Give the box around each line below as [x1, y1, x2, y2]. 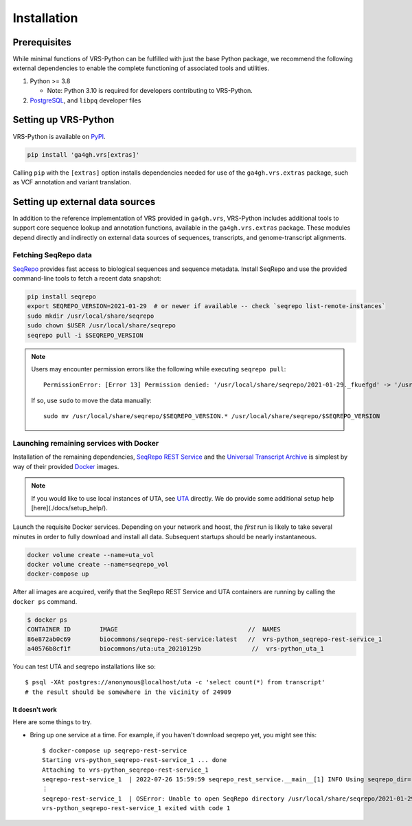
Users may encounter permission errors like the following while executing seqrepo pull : [31, 365, 286, 373]
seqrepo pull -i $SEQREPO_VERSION [27, 331, 144, 339]
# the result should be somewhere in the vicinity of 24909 [25, 688, 231, 696]
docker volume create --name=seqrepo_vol [27, 561, 169, 569]
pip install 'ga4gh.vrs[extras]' [27, 151, 140, 158]
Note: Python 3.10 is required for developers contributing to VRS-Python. [47, 87, 253, 95]
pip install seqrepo [27, 293, 96, 301]
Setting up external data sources [12, 196, 156, 208]
